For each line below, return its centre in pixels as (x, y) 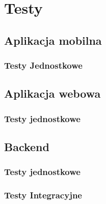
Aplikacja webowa (52, 93)
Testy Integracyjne (43, 195)
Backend (27, 147)
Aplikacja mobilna (53, 40)
